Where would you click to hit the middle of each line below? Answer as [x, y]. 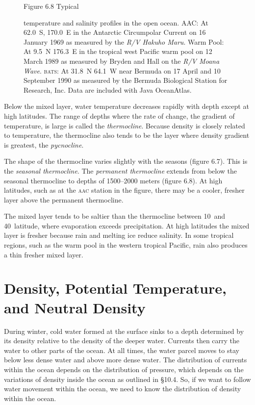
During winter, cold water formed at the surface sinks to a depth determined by [124, 331]
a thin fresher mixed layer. [44, 254]
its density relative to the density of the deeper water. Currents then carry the [122, 341]
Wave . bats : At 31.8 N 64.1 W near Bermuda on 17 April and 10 [122, 70]
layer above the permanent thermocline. [64, 199]
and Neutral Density [75, 307]
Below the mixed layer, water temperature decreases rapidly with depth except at [127, 106]
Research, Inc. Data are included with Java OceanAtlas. [108, 89]
